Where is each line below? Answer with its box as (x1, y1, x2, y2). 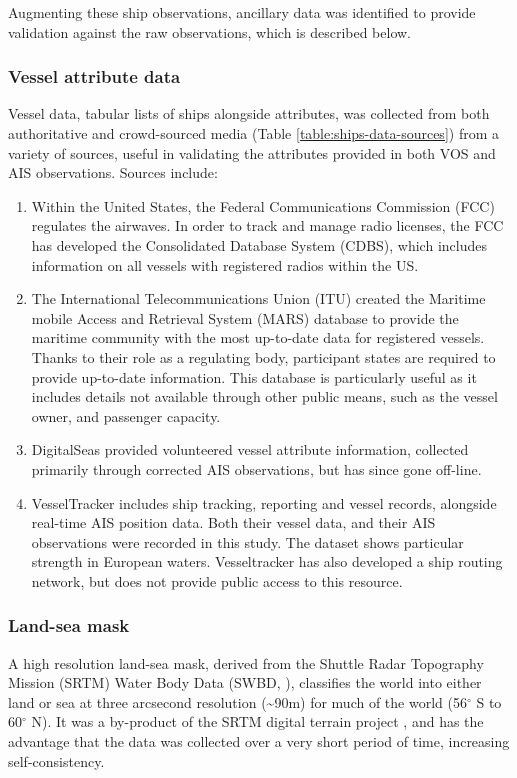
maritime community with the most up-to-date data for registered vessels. (31, 327, 485, 348)
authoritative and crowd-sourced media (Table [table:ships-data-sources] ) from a (8, 123, 499, 143)
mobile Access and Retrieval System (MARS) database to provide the (31, 307, 459, 328)
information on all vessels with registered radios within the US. (31, 254, 419, 275)
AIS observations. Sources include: (8, 162, 218, 183)
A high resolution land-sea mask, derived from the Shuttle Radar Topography (8, 652, 484, 673)
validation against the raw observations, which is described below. (8, 21, 412, 42)
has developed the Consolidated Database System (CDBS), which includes (31, 234, 487, 255)
